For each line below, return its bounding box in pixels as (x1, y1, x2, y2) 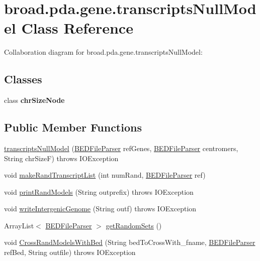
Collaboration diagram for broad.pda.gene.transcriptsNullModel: (4, 47, 203, 57)
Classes (4, 71, 42, 87)
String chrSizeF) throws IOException (4, 153, 119, 163)
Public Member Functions (4, 119, 142, 135)
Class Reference (21, 18, 133, 38)
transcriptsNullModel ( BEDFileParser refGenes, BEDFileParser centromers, (4, 143, 238, 153)
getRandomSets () (106, 220, 162, 230)
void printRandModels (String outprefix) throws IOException (4, 186, 194, 197)
